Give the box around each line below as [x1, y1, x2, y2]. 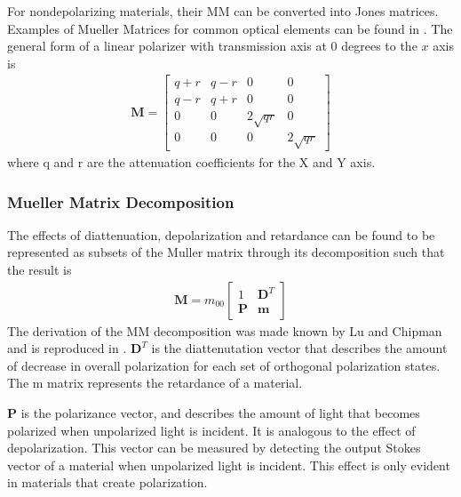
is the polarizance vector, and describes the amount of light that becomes [20, 404, 420, 422]
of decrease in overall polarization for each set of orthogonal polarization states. [7, 356, 441, 374]
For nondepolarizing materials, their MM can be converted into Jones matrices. [7, 2, 439, 20]
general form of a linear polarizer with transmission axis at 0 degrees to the [7, 36, 417, 55]
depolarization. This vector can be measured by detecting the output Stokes [7, 438, 421, 457]
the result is [7, 261, 72, 279]
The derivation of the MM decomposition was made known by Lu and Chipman [7, 321, 442, 340]
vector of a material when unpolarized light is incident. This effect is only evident [7, 455, 450, 474]
